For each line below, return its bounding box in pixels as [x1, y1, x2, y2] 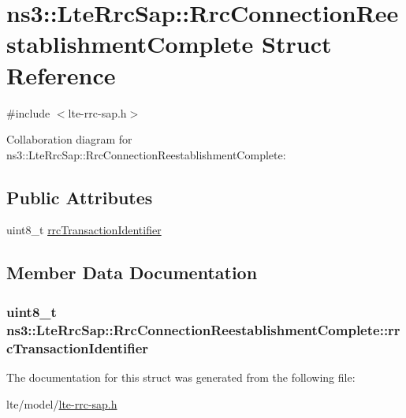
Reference [6, 58, 116, 91]
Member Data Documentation [6, 260, 258, 285]
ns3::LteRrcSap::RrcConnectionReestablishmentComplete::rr [6, 319, 400, 339]
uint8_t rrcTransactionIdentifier [6, 222, 162, 238]
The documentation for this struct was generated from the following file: [6, 368, 356, 385]
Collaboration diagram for [6, 131, 132, 147]
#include [6, 104, 50, 121]
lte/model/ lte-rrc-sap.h [6, 395, 117, 412]
